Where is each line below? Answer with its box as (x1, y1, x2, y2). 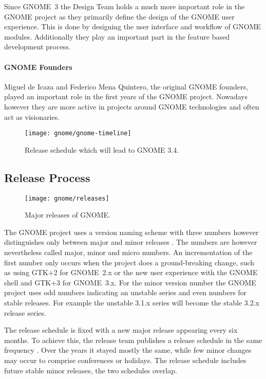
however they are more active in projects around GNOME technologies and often (4, 101, 259, 112)
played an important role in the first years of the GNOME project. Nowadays (4, 91, 248, 102)
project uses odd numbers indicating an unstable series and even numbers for (4, 287, 247, 298)
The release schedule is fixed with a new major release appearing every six (4, 324, 238, 335)
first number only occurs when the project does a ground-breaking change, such (4, 257, 255, 267)
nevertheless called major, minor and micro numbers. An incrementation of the (4, 247, 253, 258)
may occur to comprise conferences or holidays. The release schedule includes (4, 354, 246, 365)
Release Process (4, 169, 90, 185)
